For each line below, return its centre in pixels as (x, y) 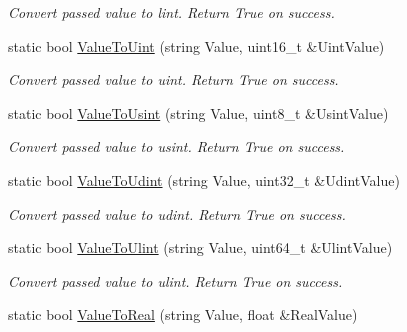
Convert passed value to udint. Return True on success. (177, 213)
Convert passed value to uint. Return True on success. (173, 79)
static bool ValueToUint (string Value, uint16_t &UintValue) (196, 45)
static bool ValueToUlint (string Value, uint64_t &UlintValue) (200, 247)
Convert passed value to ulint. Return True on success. (175, 280)
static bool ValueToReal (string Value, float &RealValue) (183, 314)
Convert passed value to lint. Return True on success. (171, 12)
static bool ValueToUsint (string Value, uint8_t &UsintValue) (198, 112)
